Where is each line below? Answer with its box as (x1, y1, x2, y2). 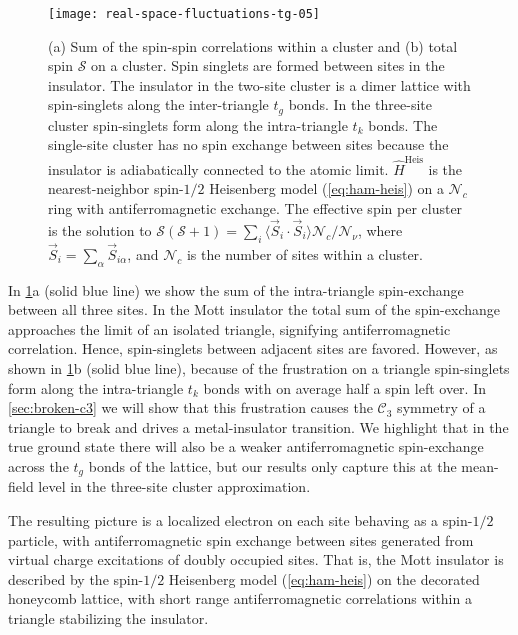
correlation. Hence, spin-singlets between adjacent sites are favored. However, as (8, 338, 498, 359)
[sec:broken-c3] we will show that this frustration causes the (8, 397, 373, 418)
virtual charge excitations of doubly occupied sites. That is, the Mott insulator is (8, 549, 504, 570)
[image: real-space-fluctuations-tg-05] (48, 7, 321, 21)
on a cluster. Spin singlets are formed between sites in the (91, 55, 445, 76)
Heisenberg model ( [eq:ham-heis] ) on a (209, 178, 444, 199)
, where (357, 219, 403, 240)
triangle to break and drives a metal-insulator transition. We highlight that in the (8, 416, 509, 437)
